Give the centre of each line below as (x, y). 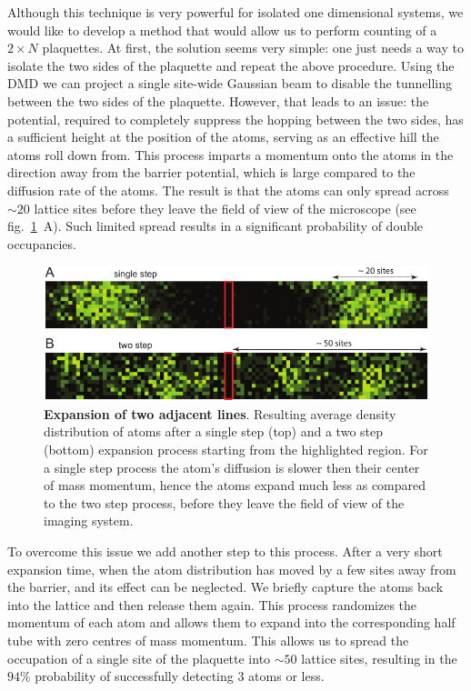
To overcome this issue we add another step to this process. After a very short (225, 551)
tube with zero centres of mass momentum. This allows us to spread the (208, 640)
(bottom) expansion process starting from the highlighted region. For (236, 449)
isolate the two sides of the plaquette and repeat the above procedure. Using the (231, 65)
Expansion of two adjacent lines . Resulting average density (220, 413)
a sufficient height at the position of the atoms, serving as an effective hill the (223, 137)
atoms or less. (286, 676)
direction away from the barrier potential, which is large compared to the (211, 172)
